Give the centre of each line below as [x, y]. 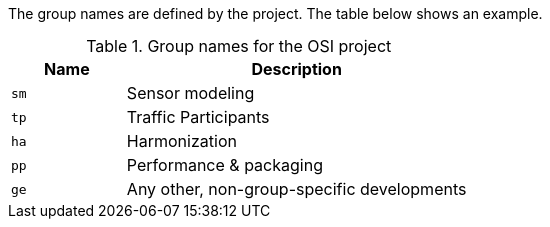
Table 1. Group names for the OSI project [239, 46]
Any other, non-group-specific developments [296, 189]
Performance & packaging [224, 165]
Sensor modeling [190, 93]
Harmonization [181, 141]
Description [296, 69]
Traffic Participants [198, 117]
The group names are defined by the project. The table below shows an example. [275, 13]
